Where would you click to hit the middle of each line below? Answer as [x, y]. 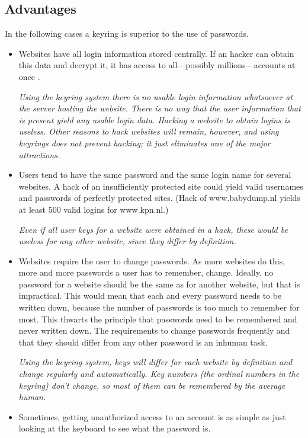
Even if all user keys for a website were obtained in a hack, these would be [153, 229]
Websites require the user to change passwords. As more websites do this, [152, 260]
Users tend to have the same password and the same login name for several [155, 175]
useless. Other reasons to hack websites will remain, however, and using [149, 131]
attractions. [39, 154]
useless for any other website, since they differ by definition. [127, 241]
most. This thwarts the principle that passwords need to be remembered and [158, 319]
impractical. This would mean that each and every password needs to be [150, 295]
